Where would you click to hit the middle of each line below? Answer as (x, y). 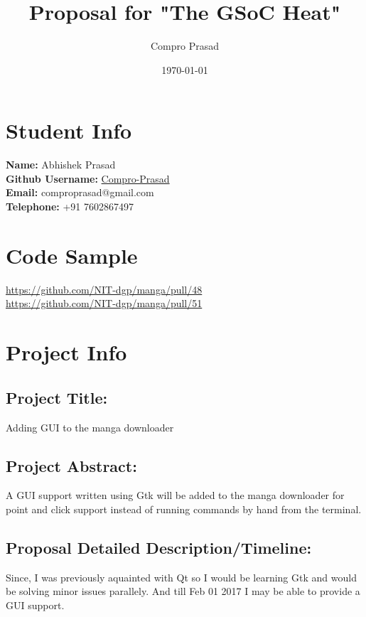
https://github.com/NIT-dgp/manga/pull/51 (104, 303)
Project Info (66, 352)
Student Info (69, 130)
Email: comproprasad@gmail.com (80, 192)
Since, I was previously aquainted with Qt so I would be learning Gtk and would (181, 577)
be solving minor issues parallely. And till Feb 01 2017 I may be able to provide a (183, 591)
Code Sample (72, 255)
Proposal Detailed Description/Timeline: (159, 547)
